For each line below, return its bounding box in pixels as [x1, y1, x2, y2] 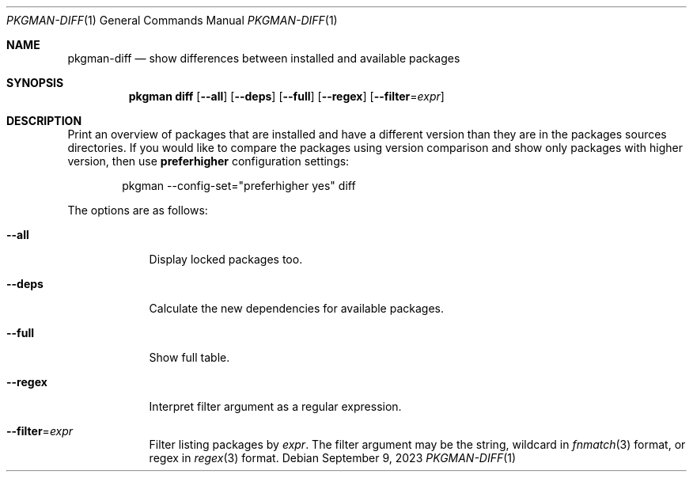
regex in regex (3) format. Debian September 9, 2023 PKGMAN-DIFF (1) [149, 451, 517, 465]
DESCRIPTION [6, 114, 82, 127]
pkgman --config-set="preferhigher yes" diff [122, 179, 356, 192]
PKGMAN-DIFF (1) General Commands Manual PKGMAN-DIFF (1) [6, 13, 338, 27]
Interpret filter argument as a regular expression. [149, 400, 402, 413]
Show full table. [149, 351, 230, 364]
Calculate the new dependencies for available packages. [149, 302, 444, 315]
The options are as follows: [67, 203, 208, 217]
